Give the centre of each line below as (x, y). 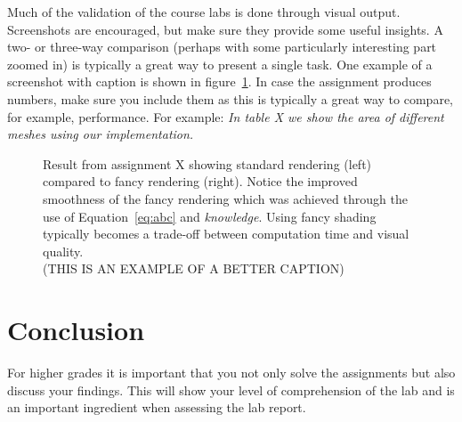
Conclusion (76, 330)
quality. (63, 251)
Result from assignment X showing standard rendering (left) (207, 163)
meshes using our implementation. (101, 134)
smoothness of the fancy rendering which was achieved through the (225, 198)
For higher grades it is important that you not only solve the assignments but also (231, 373)
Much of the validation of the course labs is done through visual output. (204, 12)
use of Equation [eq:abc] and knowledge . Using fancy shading (210, 216)
